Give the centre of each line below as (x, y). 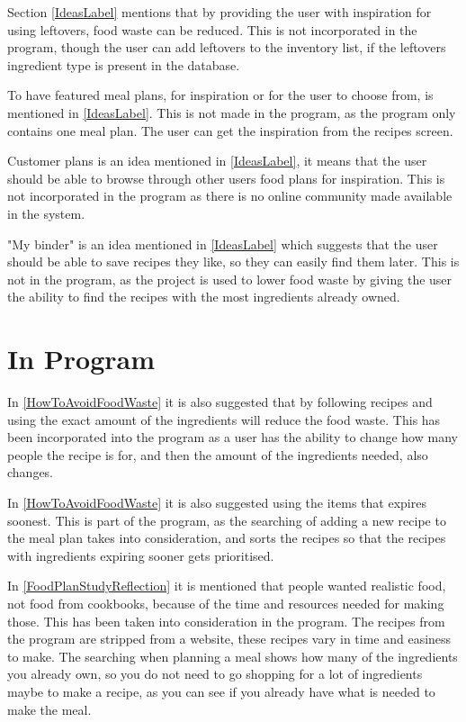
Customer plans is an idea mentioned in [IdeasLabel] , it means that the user (217, 161)
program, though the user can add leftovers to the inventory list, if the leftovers (227, 47)
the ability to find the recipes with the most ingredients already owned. (204, 297)
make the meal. (49, 709)
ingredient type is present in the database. (124, 64)
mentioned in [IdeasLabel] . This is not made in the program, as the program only (232, 112)
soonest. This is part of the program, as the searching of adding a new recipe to (227, 520)
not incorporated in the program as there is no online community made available (230, 196)
